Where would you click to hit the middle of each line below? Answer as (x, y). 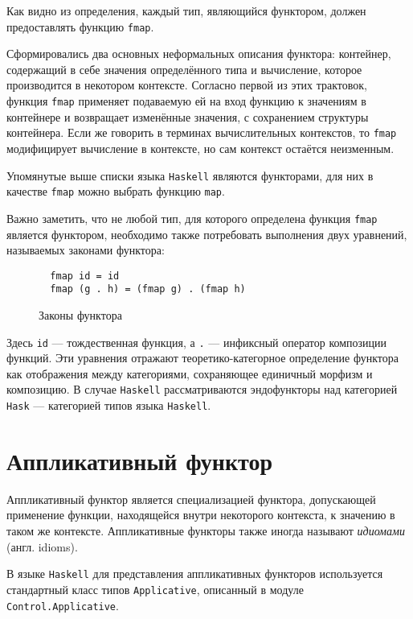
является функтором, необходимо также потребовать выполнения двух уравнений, (207, 234)
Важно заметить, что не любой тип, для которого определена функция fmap (192, 218)
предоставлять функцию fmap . (80, 26)
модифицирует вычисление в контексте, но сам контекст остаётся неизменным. (200, 148)
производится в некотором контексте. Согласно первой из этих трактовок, (187, 85)
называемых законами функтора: (86, 250)
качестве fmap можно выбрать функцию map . (116, 191)
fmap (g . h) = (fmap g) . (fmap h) (148, 289)
